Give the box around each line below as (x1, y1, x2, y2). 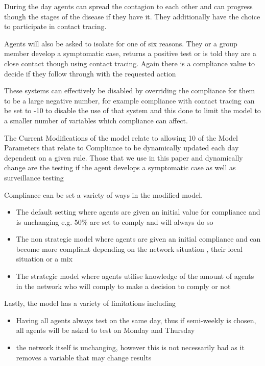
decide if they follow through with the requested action (4, 68, 176, 79)
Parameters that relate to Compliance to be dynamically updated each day (4, 142, 239, 153)
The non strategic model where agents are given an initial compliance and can (16, 233, 261, 244)
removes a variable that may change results (16, 352, 152, 362)
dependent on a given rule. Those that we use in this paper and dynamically (4, 152, 243, 163)
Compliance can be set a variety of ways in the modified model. (4, 189, 203, 200)
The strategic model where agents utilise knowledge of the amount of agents (16, 271, 254, 281)
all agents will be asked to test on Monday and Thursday (16, 325, 195, 335)
